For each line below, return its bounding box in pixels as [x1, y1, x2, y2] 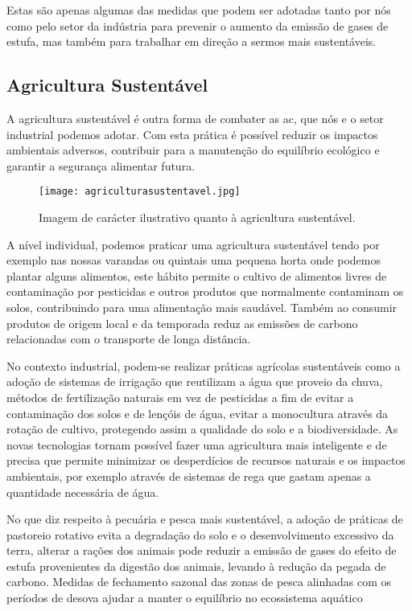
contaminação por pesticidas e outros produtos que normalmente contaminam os [6, 283, 404, 300]
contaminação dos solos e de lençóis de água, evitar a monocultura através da [6, 404, 389, 421]
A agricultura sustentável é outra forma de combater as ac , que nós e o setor [6, 109, 384, 126]
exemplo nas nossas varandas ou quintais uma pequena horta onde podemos [6, 252, 381, 269]
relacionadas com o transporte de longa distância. [6, 330, 251, 347]
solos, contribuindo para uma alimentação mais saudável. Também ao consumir [6, 298, 398, 315]
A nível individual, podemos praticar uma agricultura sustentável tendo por [6, 236, 380, 252]
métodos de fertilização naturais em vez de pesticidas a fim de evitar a [6, 388, 354, 405]
